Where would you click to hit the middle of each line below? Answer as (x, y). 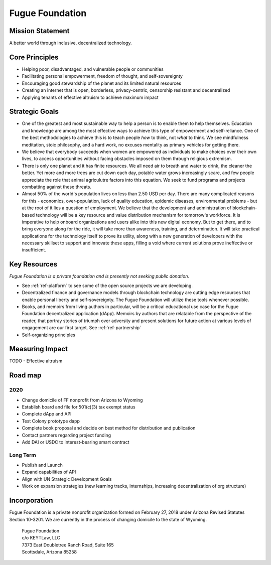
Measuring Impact (38, 349)
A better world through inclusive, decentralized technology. (71, 43)
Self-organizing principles (48, 335)
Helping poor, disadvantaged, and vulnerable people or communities (93, 69)
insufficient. (34, 250)
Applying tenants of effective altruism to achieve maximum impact (90, 97)
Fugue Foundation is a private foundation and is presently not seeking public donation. (99, 276)
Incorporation (31, 501)
